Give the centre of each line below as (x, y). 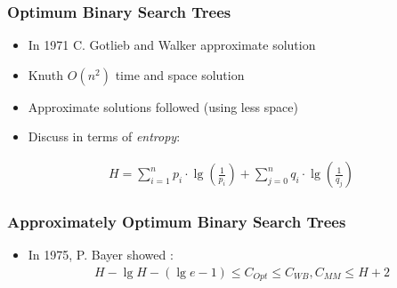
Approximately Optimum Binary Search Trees (177, 221)
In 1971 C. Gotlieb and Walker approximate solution (172, 45)
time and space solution (180, 74)
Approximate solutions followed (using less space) (163, 106)
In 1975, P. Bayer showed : (101, 255)
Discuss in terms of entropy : (104, 136)
